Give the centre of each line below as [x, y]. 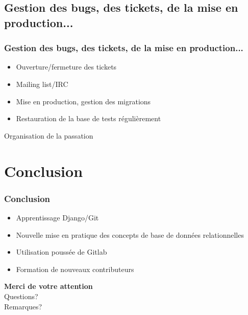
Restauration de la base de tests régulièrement [89, 118]
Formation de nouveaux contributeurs [75, 269]
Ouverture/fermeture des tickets [66, 67]
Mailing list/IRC [42, 84]
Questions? [21, 296]
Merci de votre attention [48, 286]
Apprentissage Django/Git [57, 217]
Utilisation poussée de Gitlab [61, 252]
